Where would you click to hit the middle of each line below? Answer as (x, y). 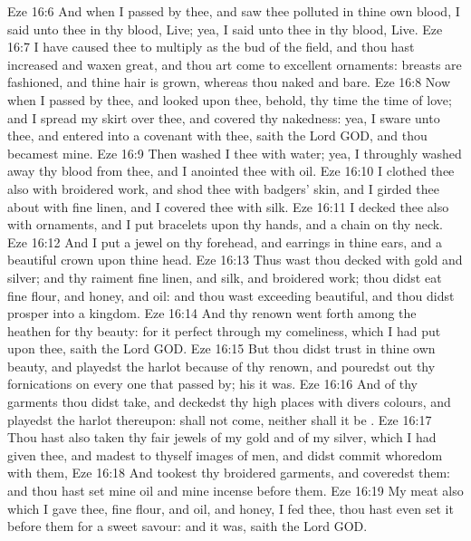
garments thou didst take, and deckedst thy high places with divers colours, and (229, 402)
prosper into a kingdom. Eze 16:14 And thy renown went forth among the (212, 313)
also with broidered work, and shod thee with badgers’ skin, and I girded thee (223, 188)
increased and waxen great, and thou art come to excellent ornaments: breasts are (235, 64)
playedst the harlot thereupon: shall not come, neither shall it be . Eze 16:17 (220, 419)
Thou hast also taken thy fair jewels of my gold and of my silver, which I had (222, 437)
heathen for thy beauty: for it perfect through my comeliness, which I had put (224, 330)
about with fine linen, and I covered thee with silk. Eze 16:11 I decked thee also (228, 206)
